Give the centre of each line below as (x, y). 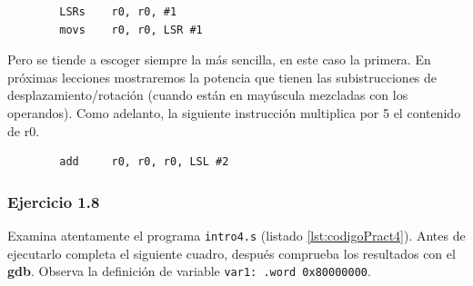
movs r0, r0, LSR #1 (131, 30)
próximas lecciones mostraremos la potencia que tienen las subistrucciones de (222, 77)
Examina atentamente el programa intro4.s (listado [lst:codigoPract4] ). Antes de (236, 235)
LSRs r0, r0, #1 (118, 12)
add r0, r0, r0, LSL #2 (144, 162)
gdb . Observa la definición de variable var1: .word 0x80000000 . (189, 271)
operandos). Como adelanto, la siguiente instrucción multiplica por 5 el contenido (234, 112)
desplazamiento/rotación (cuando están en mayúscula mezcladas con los (208, 95)
